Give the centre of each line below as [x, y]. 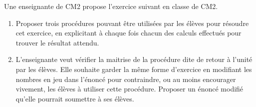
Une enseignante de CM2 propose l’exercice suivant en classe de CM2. [111, 6]
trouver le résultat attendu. [57, 42]
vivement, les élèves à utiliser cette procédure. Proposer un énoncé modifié [129, 89]
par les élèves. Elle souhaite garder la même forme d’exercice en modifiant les [134, 69]
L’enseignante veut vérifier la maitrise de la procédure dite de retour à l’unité [134, 59]
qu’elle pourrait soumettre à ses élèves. [75, 98]
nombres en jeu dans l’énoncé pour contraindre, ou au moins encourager [126, 79]
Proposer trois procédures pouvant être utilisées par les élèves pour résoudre [132, 23]
